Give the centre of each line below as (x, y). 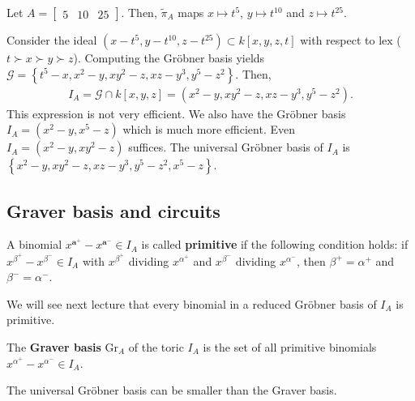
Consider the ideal (52, 40)
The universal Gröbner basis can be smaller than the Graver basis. (172, 390)
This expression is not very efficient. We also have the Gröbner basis (176, 113)
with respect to (338, 40)
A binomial (34, 244)
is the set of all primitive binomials (290, 347)
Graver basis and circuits (113, 210)
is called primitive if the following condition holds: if (275, 244)
